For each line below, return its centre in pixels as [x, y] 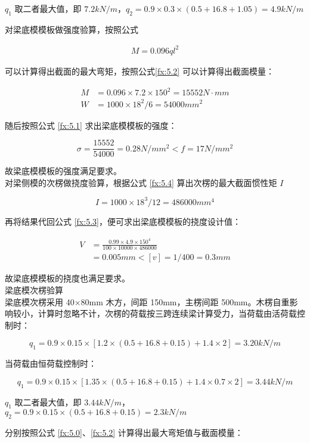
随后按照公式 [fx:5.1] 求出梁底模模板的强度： [91, 125]
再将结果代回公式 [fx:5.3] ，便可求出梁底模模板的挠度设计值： [123, 221]
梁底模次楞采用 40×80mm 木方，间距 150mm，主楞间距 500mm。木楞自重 [147, 301]
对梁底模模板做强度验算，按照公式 [72, 29]
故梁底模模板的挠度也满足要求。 [67, 278]
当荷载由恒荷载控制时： [51, 363]
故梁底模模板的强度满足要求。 [63, 171]
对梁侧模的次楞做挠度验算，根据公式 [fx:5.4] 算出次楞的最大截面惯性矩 [141, 182]
